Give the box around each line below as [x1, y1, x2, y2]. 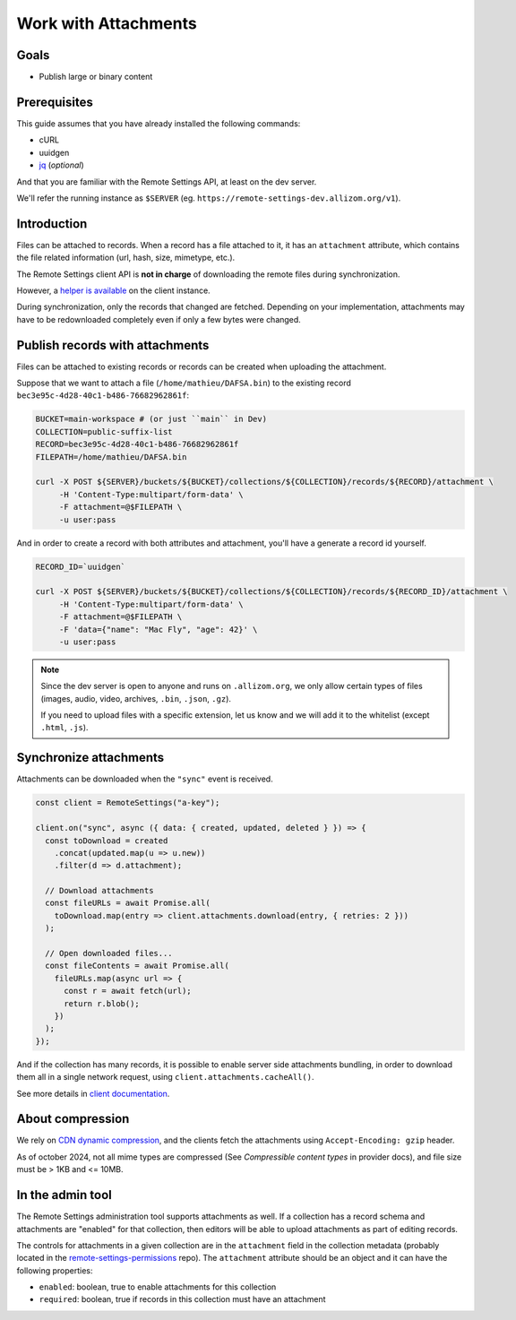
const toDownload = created [45, 835, 168, 846]
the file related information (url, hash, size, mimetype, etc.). [16, 252, 236, 263]
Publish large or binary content [39, 72, 153, 82]
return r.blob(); [64, 998, 141, 1008]
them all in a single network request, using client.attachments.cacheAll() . [16, 1072, 314, 1083]
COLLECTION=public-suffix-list [35, 427, 174, 436]
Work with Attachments [16, 13, 197, 33]
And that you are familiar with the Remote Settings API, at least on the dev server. [16, 176, 317, 187]
